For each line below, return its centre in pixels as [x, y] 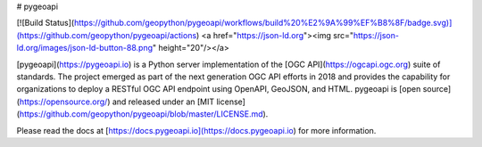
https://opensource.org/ [63, 102]
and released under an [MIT [163, 102]
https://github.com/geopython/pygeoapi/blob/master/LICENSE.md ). [144, 114]
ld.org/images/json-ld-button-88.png [85, 48]
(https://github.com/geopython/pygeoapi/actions [107, 35]
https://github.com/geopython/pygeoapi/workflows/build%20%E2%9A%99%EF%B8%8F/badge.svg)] [263, 23]
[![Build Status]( [46, 23]
